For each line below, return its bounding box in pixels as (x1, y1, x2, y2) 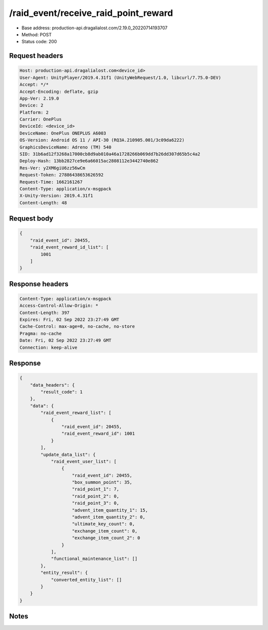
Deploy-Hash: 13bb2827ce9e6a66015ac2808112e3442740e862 (19, 158, 159, 164)
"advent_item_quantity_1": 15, (72, 507, 148, 513)
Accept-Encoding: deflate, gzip (19, 88, 99, 94)
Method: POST (21, 31, 52, 37)
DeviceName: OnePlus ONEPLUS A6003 (19, 130, 106, 136)
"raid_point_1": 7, (72, 486, 119, 492)
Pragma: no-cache (19, 330, 62, 336)
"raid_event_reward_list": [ (40, 410, 112, 416)
